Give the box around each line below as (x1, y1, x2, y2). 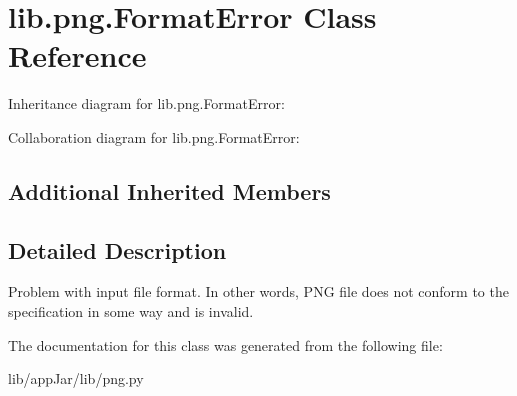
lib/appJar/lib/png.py (8, 368, 144, 389)
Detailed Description (8, 234, 227, 265)
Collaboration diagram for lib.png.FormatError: (8, 126, 300, 147)
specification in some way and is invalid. (8, 301, 254, 322)
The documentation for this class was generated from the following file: (8, 334, 443, 355)
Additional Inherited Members (8, 175, 331, 206)
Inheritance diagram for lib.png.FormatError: (8, 93, 285, 114)
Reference (8, 35, 147, 76)
